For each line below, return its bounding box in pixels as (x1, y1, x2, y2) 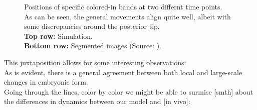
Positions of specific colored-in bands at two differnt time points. (24, 1, 222, 11)
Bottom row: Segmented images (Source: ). (24, 40, 162, 51)
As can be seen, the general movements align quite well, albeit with (24, 11, 231, 21)
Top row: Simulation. (24, 30, 93, 41)
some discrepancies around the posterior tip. (24, 21, 160, 31)
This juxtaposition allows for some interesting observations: (4, 57, 186, 67)
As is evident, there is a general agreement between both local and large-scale (4, 67, 242, 77)
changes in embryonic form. (4, 77, 88, 87)
